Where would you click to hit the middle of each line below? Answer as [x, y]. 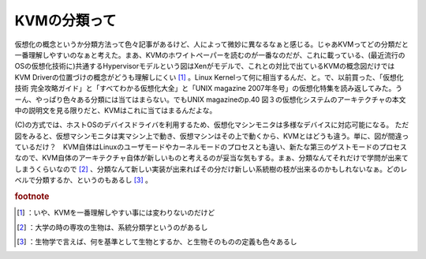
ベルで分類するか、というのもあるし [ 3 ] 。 [84, 180]
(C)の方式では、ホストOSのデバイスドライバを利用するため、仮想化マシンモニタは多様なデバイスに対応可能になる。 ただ [212, 125]
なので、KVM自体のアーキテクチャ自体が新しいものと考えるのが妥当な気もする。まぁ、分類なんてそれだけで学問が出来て [212, 158]
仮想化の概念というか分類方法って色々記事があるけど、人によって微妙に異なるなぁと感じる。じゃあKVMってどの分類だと [212, 44]
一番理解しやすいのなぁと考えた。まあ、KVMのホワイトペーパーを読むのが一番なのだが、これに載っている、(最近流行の [210, 54]
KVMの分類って [65, 21]
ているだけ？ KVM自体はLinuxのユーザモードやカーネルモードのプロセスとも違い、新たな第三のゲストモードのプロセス [211, 147]
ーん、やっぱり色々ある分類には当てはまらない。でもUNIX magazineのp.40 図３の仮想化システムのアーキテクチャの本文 [210, 99]
